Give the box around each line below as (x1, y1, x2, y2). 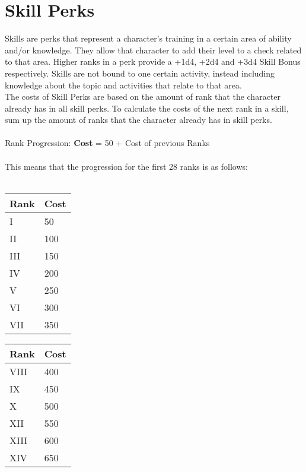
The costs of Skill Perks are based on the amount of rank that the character (5, 90, 281, 103)
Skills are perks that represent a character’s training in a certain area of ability (5, 32, 292, 45)
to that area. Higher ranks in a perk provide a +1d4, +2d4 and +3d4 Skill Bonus (5, 55, 301, 68)
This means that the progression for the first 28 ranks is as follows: (5, 160, 248, 172)
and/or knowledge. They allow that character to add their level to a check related (5, 43, 302, 56)
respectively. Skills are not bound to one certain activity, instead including (5, 66, 275, 79)
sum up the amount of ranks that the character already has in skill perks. (5, 113, 272, 126)
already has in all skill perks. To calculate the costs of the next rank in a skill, (5, 102, 289, 114)
